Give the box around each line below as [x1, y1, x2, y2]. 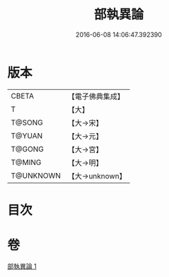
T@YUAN [11, 130, 43, 140]
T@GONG [11, 144, 44, 154]
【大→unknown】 [67, 171, 127, 181]
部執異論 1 [7, 261, 37, 270]
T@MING [11, 157, 42, 167]
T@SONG [11, 118, 44, 128]
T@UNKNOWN [11, 171, 62, 181]
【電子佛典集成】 [67, 91, 125, 101]
